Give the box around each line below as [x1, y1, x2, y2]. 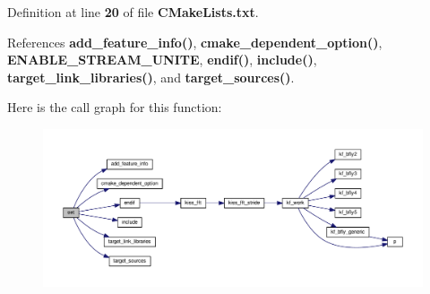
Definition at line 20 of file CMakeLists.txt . [7, 3, 259, 21]
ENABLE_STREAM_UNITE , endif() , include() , [7, 50, 317, 69]
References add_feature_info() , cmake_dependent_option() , [7, 32, 383, 51]
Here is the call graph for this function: [7, 98, 222, 117]
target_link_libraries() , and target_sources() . [7, 67, 295, 86]
